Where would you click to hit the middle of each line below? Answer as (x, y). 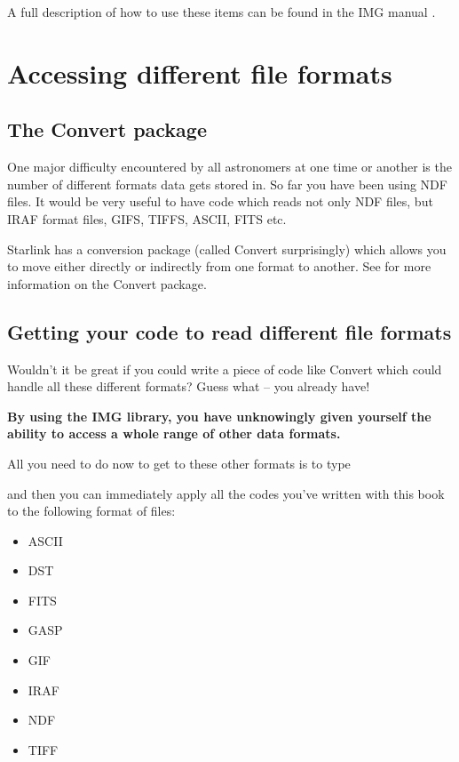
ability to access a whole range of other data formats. (174, 433)
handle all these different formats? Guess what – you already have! (189, 386)
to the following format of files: (91, 511)
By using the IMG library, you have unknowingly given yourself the (219, 416)
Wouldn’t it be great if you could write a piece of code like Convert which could (225, 369)
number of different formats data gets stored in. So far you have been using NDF (227, 184)
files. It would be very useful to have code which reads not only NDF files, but (220, 201)
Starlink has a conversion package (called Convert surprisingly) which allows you (227, 249)
